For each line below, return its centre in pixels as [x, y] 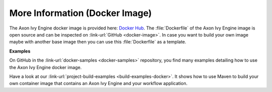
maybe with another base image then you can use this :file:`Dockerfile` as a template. [98, 42]
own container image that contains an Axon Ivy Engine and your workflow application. [98, 83]
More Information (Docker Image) [81, 13]
